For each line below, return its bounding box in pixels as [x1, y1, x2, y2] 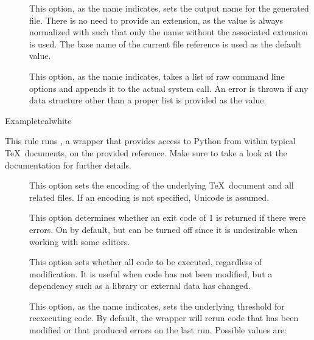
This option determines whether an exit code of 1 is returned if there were [29, 211, 306, 224]
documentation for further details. [5, 158, 131, 171]
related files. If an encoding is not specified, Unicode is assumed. [29, 190, 270, 203]
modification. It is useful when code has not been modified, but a [29, 267, 273, 280]
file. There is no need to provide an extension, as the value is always [29, 13, 283, 26]
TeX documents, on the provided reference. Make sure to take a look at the [5, 146, 287, 159]
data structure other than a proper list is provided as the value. [29, 94, 267, 106]
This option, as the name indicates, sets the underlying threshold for [29, 299, 285, 312]
